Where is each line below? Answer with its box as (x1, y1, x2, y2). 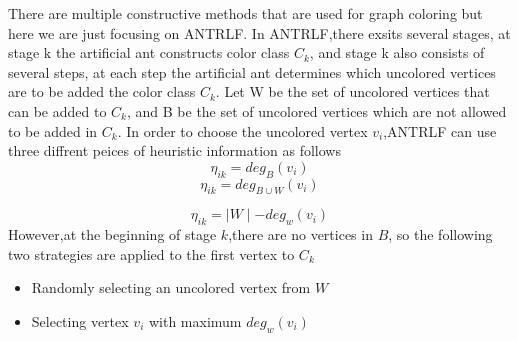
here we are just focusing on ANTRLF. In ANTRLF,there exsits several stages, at (8, 22, 511, 43)
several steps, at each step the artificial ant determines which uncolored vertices (8, 61, 496, 82)
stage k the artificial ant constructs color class (8, 42, 290, 63)
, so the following (388, 224, 493, 245)
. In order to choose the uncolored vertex (117, 120, 368, 141)
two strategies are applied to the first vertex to (8, 243, 295, 264)
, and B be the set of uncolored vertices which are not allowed (126, 100, 507, 121)
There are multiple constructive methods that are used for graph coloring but (8, 3, 483, 23)
